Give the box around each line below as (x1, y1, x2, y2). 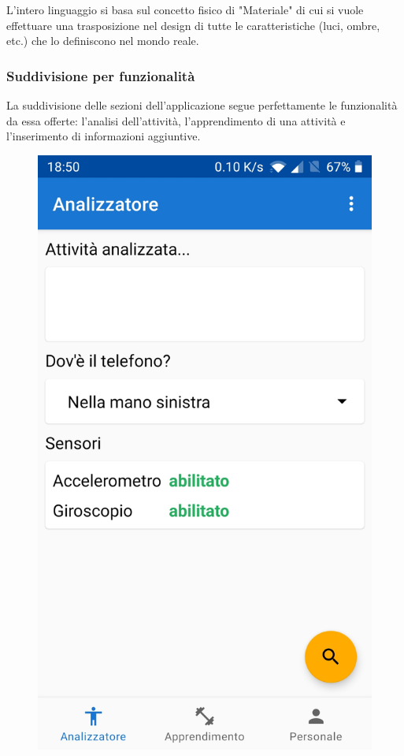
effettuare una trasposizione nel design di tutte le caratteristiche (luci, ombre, (6, 17, 380, 33)
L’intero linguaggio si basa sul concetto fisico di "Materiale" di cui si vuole (6, 2, 364, 17)
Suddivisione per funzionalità (6, 65, 195, 85)
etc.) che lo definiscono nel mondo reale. (6, 32, 199, 49)
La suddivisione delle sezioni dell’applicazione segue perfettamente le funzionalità (6, 97, 398, 113)
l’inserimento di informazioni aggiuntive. (6, 128, 201, 144)
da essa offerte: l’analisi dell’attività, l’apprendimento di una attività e (6, 112, 346, 128)
